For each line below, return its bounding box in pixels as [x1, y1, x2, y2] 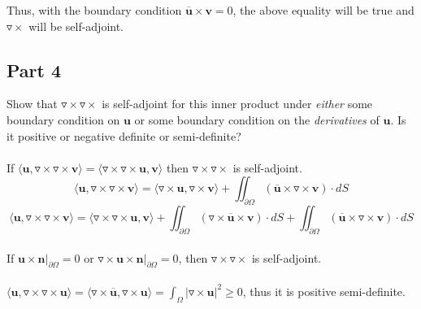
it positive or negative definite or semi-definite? [7, 127, 241, 144]
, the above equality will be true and [232, 2, 414, 18]
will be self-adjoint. [28, 17, 124, 34]
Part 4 [7, 57, 62, 82]
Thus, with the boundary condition [7, 2, 182, 18]
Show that [7, 95, 58, 112]
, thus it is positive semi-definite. [242, 282, 406, 299]
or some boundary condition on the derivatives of [134, 111, 380, 128]
